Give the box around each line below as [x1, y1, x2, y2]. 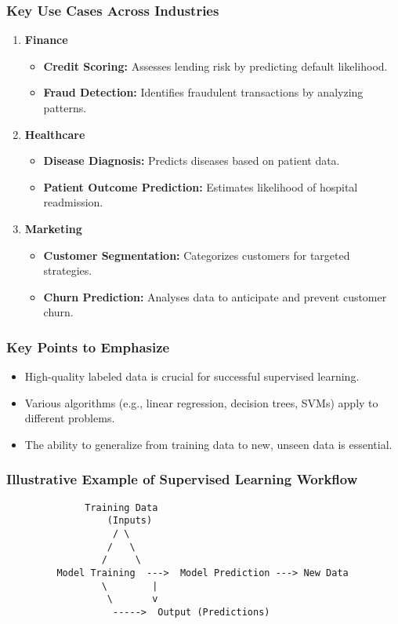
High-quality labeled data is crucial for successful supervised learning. [24, 368, 360, 385]
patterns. [43, 100, 87, 115]
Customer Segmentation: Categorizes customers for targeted [43, 246, 350, 263]
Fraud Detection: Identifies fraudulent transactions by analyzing [43, 84, 364, 100]
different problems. [24, 410, 115, 426]
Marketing [24, 220, 82, 236]
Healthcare [24, 126, 85, 142]
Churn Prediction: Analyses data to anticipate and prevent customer [43, 288, 387, 305]
